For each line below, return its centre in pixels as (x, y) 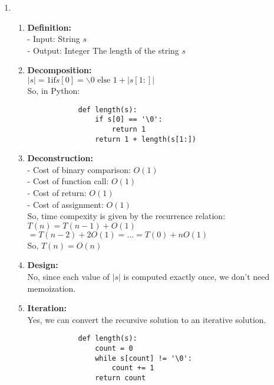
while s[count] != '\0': (143, 358)
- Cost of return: (57, 192)
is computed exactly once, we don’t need (197, 276)
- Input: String (54, 39)
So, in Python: (54, 90)
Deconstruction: (60, 158)
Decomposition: (60, 70)
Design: (43, 265)
